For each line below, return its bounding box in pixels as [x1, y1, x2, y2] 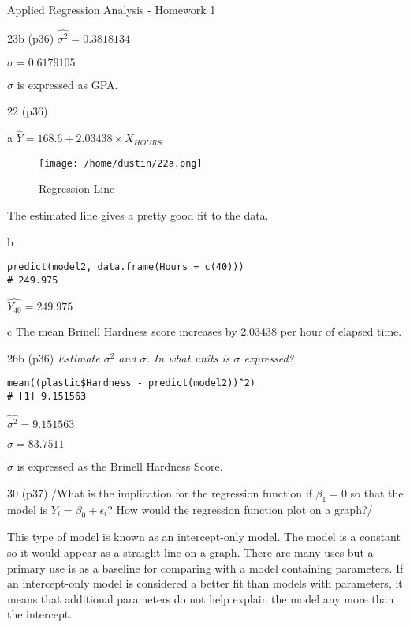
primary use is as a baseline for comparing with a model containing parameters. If [7, 559, 404, 576]
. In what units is [146, 349, 230, 366]
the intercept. [7, 606, 73, 622]
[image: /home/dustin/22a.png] [39, 157, 203, 169]
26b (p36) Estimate [7, 349, 100, 366]
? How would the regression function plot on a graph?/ [107, 501, 373, 517]
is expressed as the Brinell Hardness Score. [17, 458, 223, 475]
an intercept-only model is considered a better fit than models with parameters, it [7, 575, 403, 591]
